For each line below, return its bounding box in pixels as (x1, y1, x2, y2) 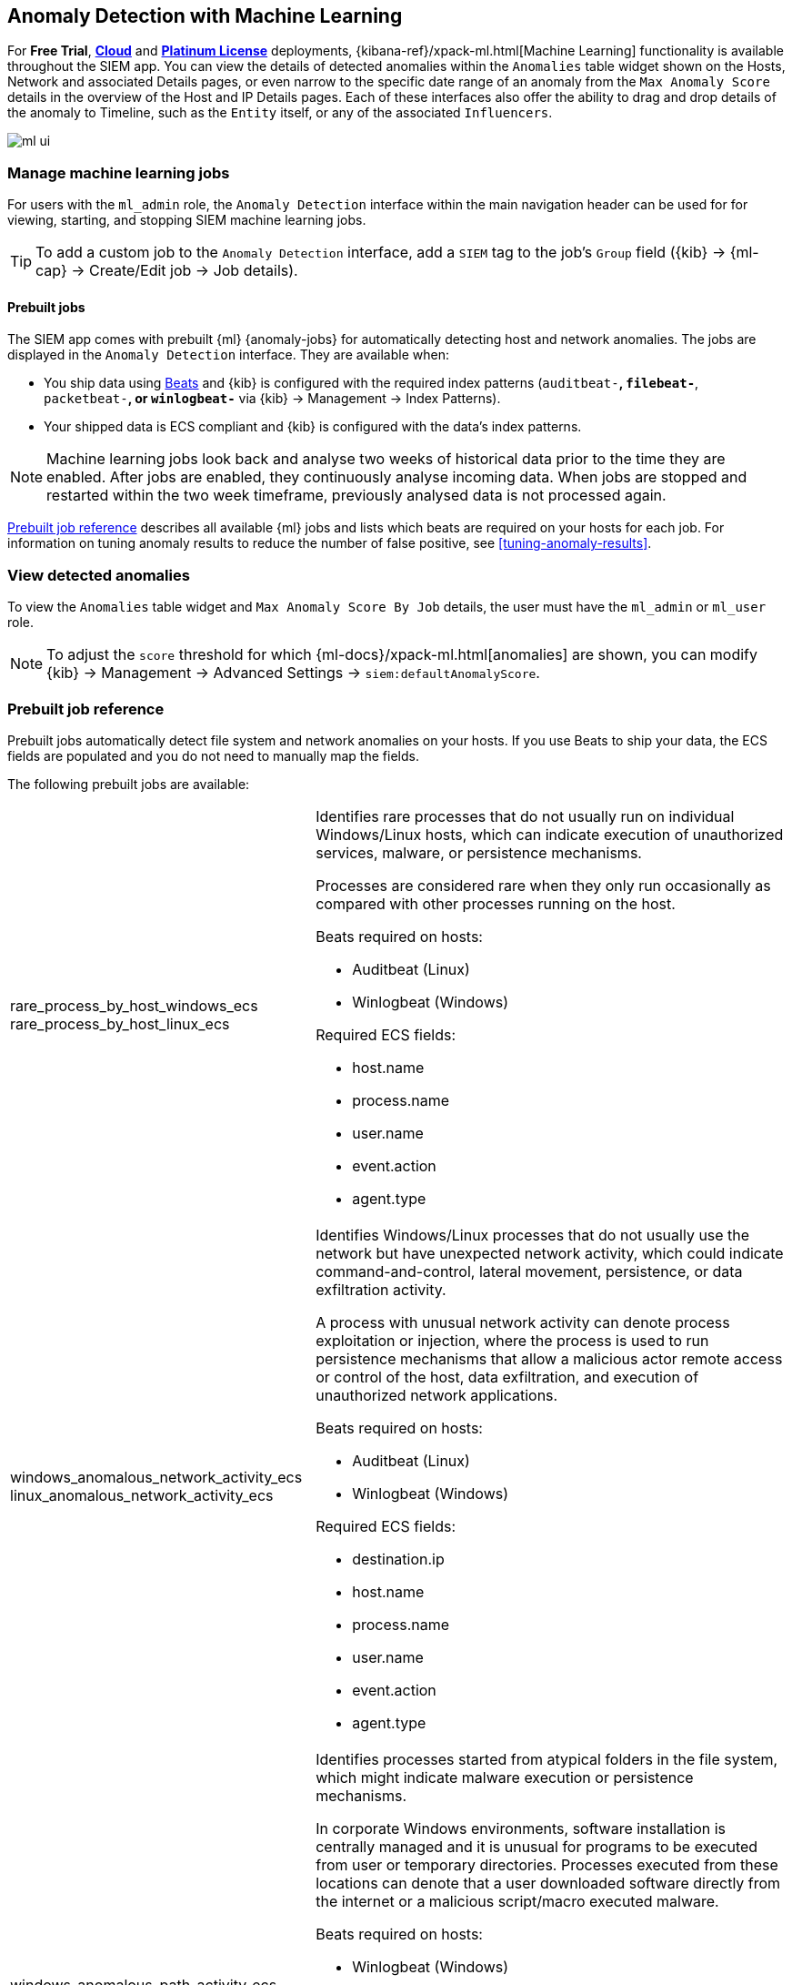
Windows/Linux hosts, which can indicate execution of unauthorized (316, 825, 784, 844)
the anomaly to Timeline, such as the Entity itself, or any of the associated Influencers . (7, 105, 553, 121)
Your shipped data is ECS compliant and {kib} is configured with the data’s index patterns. (44, 419, 582, 435)
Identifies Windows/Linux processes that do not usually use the (316, 1225, 750, 1244)
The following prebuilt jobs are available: (7, 775, 250, 792)
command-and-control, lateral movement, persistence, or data (316, 1261, 743, 1281)
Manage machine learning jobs (7, 163, 230, 182)
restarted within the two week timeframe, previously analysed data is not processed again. (46, 486, 667, 505)
